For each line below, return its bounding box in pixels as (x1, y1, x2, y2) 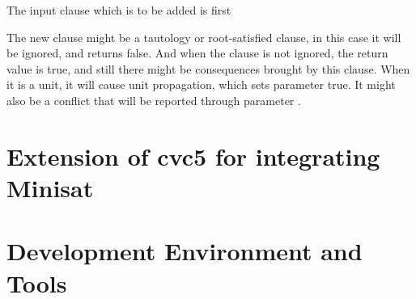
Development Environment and (6, 234, 363, 267)
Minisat (6, 171, 94, 204)
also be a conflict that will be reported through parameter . (6, 91, 301, 108)
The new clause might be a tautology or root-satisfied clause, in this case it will (6, 28, 401, 45)
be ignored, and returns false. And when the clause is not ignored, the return (6, 44, 388, 61)
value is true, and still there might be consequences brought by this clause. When (6, 60, 410, 77)
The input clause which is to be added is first (6, 2, 231, 18)
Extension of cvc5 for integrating (6, 139, 380, 172)
